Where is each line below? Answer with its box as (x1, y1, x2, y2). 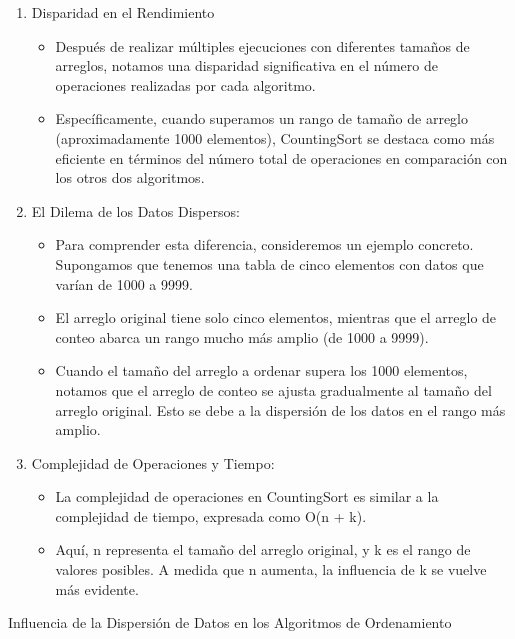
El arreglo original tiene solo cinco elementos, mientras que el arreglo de (55, 307, 497, 328)
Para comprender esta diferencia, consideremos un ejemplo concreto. (55, 234, 474, 255)
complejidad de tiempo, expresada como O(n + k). (55, 505, 367, 526)
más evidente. (55, 578, 139, 599)
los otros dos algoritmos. (55, 167, 205, 188)
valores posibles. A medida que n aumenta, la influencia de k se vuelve (55, 559, 487, 580)
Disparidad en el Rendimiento (31, 2, 215, 22)
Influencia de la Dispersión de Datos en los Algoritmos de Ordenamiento (8, 612, 452, 633)
